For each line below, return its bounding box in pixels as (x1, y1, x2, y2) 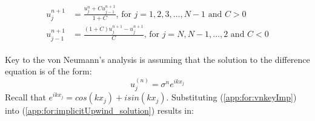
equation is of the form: (5, 65, 92, 77)
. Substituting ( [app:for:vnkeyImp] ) (166, 91, 297, 103)
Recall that (5, 91, 46, 103)
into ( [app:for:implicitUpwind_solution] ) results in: (5, 104, 194, 117)
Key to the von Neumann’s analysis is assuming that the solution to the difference (5, 53, 310, 65)
